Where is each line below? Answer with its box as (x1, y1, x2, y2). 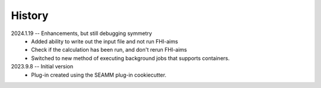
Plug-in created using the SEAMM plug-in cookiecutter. (31, 71, 166, 78)
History (11, 9, 49, 22)
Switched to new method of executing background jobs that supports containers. (31, 54, 230, 62)
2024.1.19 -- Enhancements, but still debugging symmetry (11, 30, 152, 37)
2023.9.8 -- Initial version (11, 63, 74, 70)
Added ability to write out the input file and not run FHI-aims (31, 37, 178, 45)
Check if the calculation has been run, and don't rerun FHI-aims (31, 46, 187, 54)
